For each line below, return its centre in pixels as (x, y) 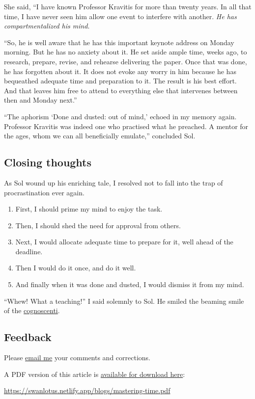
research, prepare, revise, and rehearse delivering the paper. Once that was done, (126, 61)
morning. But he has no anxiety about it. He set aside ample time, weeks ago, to (126, 52)
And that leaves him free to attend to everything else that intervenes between (121, 90)
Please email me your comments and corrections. (77, 358)
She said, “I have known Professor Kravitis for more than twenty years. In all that (128, 6)
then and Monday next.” (41, 100)
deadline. (29, 251)
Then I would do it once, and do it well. (76, 268)
